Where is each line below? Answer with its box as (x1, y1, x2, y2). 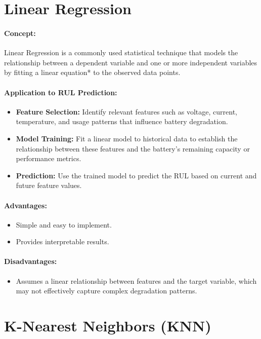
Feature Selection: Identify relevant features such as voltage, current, (16, 106, 237, 117)
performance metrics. (16, 153, 81, 164)
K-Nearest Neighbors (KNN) (4, 315, 211, 336)
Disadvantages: (4, 256, 57, 267)
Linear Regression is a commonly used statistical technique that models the (4, 47, 238, 58)
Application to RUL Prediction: (4, 87, 117, 97)
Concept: (4, 27, 36, 38)
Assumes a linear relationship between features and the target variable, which (16, 275, 257, 286)
